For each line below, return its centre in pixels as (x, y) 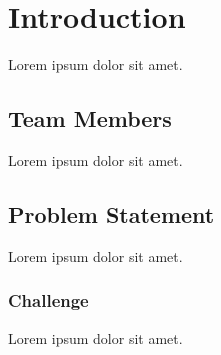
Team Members (90, 118)
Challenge (48, 300)
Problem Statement (111, 213)
